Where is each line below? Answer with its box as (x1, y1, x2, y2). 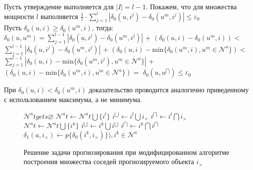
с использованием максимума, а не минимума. (4, 94, 142, 104)
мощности (4, 11, 34, 21)
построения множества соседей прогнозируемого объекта (24, 156, 194, 167)
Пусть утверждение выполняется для (4, 1, 114, 11)
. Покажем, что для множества (146, 1, 237, 11)
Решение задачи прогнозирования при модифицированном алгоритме (24, 147, 229, 157)
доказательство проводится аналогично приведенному (88, 85, 249, 95)
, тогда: (92, 22, 114, 33)
